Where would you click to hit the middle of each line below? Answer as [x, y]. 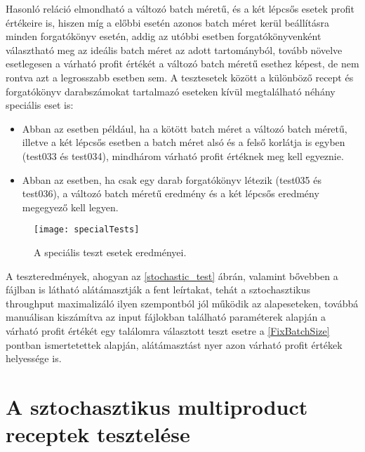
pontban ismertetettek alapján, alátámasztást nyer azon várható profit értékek [174, 344]
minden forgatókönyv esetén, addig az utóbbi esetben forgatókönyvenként [164, 36]
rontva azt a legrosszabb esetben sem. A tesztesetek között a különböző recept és [180, 77]
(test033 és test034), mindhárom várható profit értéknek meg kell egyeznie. [183, 155]
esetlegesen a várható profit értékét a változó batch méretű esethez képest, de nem [182, 64]
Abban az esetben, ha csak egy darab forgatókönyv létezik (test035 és [172, 179]
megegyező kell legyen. [70, 207]
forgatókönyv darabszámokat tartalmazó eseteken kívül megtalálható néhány [171, 91]
